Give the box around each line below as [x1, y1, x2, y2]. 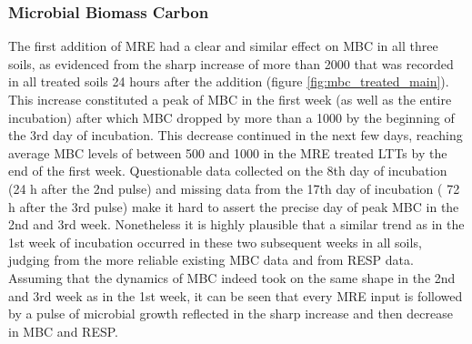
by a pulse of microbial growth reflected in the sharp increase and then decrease [8, 304, 453, 323]
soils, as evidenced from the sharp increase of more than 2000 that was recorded [8, 54, 454, 73]
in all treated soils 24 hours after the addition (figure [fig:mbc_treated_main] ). [8, 72, 449, 91]
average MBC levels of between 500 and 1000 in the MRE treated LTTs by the [8, 143, 447, 162]
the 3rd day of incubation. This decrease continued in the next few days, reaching [8, 126, 463, 145]
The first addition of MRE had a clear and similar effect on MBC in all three [8, 36, 438, 56]
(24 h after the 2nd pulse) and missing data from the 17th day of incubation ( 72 [8, 178, 460, 197]
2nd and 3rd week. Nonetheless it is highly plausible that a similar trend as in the [8, 215, 465, 234]
